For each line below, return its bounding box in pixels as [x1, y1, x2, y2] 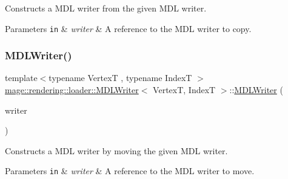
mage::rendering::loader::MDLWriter [5, 83, 139, 96]
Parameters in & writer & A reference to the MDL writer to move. [5, 164, 255, 177]
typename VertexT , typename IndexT [49, 71, 192, 84]
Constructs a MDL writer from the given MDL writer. [5, 2, 207, 14]
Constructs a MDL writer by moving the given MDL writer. [5, 144, 228, 157]
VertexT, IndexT [153, 83, 216, 96]
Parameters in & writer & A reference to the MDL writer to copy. [5, 22, 252, 34]
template [5, 71, 38, 84]
